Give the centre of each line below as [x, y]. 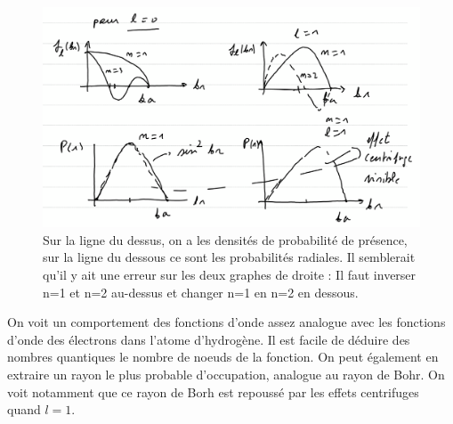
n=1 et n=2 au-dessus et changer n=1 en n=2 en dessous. [201, 292]
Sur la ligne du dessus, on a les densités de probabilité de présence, [225, 239]
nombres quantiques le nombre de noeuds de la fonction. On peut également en [223, 357]
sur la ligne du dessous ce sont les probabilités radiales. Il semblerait [229, 257]
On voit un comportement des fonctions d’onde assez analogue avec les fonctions [226, 322]
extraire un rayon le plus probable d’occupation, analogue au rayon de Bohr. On [226, 374]
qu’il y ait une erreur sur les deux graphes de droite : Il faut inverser [230, 274]
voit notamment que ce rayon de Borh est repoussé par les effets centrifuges [213, 391]
